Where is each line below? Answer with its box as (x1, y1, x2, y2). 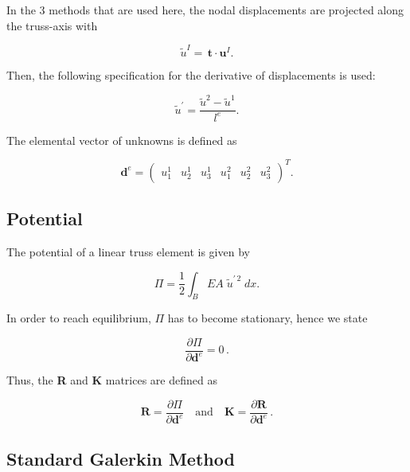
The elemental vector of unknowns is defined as (6, 131, 237, 148)
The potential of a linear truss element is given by (6, 243, 250, 259)
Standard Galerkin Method (6, 446, 235, 470)
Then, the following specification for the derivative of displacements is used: (6, 66, 376, 83)
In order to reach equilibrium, (6, 310, 151, 326)
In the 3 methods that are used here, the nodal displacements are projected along (6, 2, 404, 18)
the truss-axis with (6, 17, 98, 33)
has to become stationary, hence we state (167, 310, 368, 326)
